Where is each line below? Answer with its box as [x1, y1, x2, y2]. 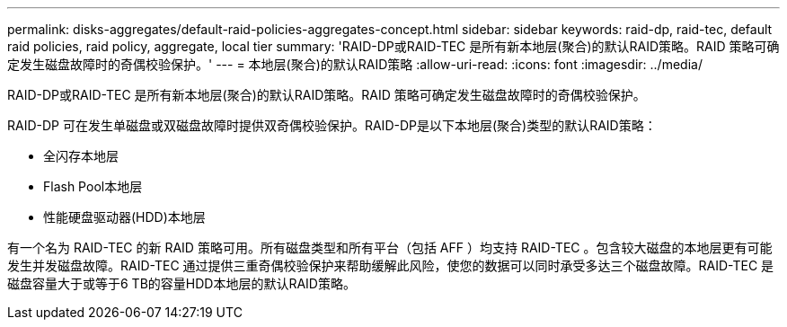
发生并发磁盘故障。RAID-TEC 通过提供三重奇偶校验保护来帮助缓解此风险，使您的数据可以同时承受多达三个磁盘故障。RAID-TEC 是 [7, 258, 774, 273]
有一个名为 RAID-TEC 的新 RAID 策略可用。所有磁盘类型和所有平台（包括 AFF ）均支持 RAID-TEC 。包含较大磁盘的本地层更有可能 [7, 240, 773, 255]
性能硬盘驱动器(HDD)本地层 [43, 209, 206, 225]
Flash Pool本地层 [43, 179, 143, 194]
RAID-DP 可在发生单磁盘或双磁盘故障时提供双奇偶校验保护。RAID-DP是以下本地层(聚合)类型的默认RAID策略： [7, 118, 657, 133]
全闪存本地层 [43, 148, 119, 163]
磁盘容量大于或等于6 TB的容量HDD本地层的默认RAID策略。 [7, 276, 356, 291]
